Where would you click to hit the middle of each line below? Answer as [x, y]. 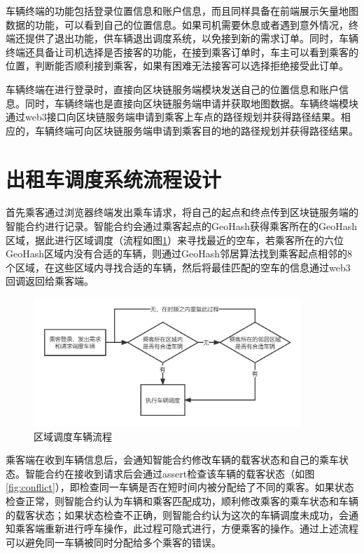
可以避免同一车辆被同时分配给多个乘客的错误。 [113, 542]
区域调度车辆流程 [73, 436]
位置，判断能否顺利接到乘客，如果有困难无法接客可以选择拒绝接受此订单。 [177, 66]
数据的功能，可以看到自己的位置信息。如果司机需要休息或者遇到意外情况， [177, 24]
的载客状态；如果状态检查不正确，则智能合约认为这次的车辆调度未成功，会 [177, 514]
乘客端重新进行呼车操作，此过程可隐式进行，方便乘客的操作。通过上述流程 [187, 528]
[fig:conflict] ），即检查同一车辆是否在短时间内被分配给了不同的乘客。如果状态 [180, 487]
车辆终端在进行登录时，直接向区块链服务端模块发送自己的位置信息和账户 [172, 89]
